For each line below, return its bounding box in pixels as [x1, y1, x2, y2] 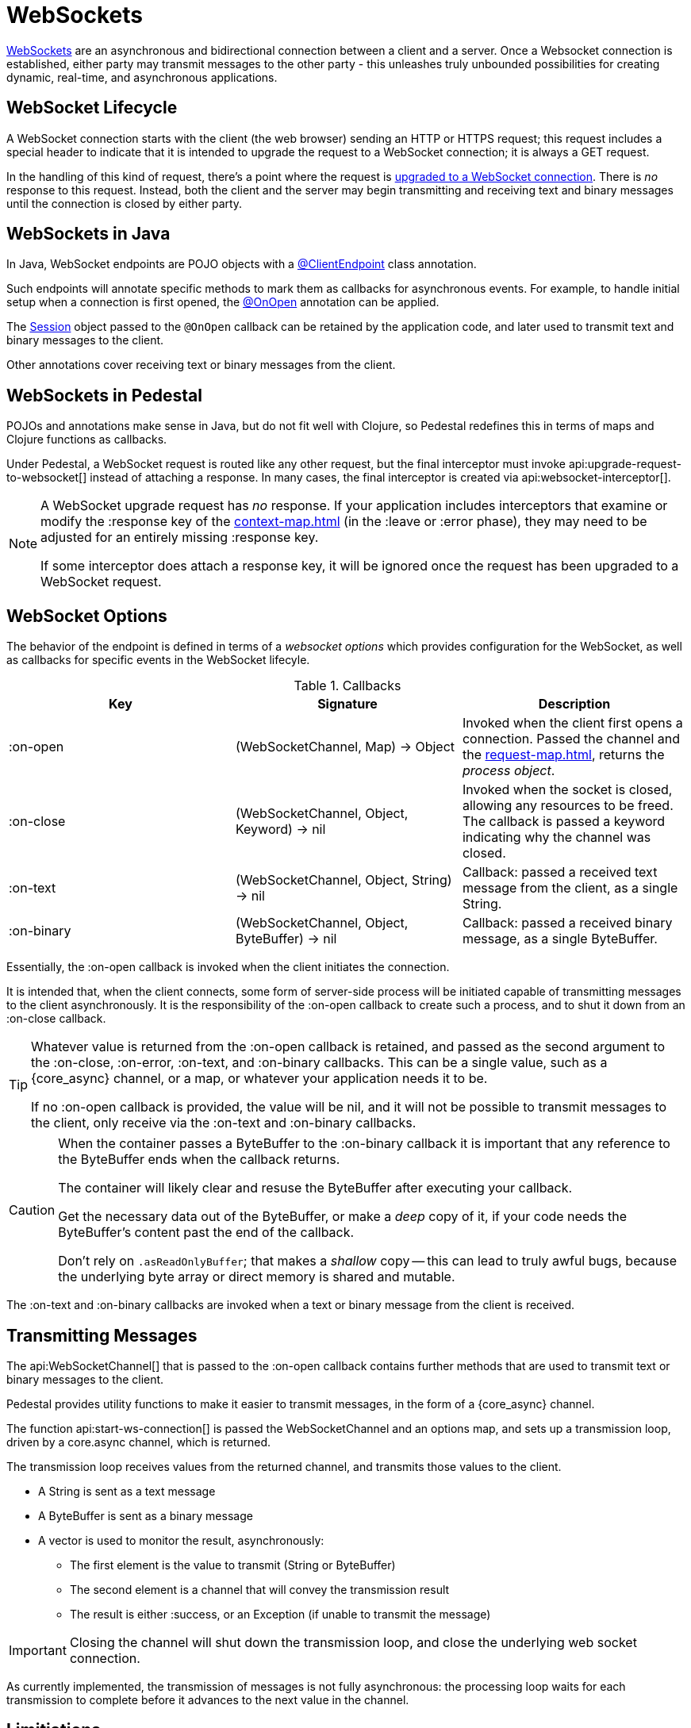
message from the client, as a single [462, 880, 678, 897]
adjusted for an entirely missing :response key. [40, 529, 319, 546]
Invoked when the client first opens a [462, 715, 683, 732]
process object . [462, 762, 555, 779]
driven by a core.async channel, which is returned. [6, 1434, 271, 1449]
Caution [9, 1202, 56, 1219]
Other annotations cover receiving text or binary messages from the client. [6, 358, 396, 372]
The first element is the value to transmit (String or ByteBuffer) [70, 1557, 396, 1572]
